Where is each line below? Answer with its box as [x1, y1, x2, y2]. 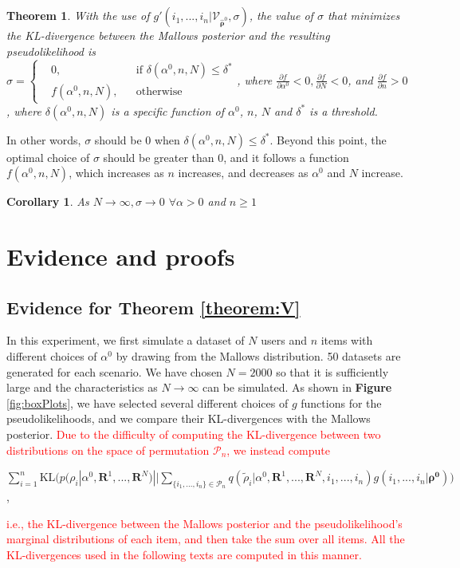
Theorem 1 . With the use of [6, 7, 150, 24]
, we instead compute [226, 441, 330, 458]
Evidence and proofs [6, 240, 235, 273]
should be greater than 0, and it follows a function [103, 148, 349, 165]
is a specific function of [111, 102, 225, 119]
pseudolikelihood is [6, 42, 96, 59]
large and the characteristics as [6, 379, 158, 396]
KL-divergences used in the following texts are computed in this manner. [6, 546, 362, 562]
